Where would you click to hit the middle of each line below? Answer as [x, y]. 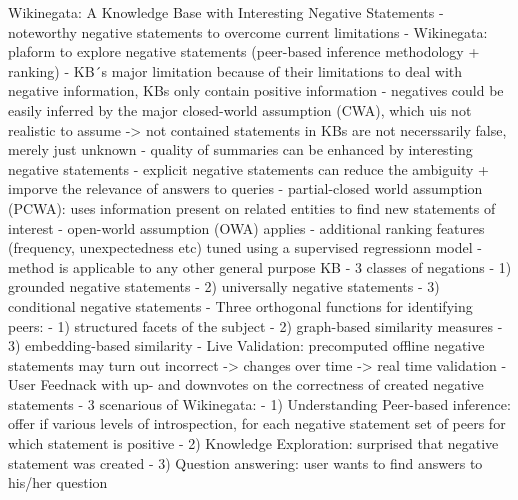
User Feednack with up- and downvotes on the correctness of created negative [246, 384]
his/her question [58, 482]
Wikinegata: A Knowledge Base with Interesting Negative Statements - [226, 12]
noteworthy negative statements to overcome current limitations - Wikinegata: [248, 31]
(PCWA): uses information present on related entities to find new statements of [252, 207]
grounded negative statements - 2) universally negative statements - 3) [224, 286]
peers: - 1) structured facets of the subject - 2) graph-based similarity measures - [255, 325]
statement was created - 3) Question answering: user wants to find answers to [245, 462]
